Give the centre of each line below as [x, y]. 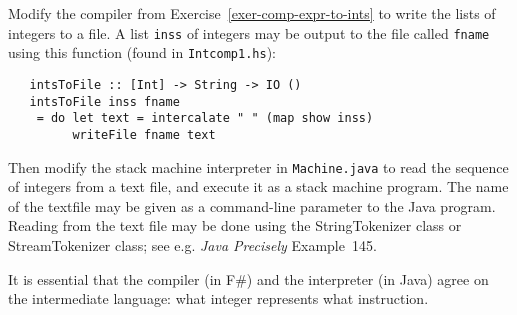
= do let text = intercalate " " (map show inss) [205, 118]
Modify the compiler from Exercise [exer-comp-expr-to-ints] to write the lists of [252, 13]
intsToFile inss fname [104, 101]
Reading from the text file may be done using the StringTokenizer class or [235, 225]
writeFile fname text [144, 134]
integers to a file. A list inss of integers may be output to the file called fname [249, 32]
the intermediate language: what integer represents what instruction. [218, 298]
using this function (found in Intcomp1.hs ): [142, 52]
